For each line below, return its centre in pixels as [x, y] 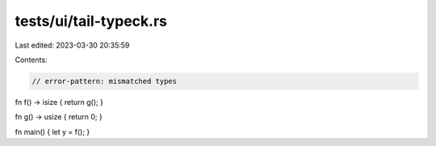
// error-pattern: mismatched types [105, 81]
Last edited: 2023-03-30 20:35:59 [72, 45]
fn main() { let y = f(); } [52, 131]
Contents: [31, 60]
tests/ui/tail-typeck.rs [91, 21]
